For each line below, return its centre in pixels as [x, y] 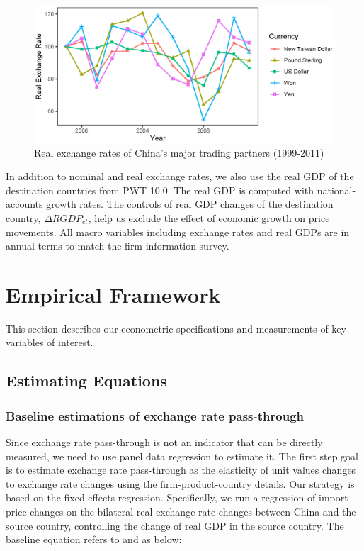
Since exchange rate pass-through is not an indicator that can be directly [164, 442]
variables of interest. [50, 342]
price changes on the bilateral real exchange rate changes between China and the [181, 511]
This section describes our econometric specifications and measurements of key [176, 328]
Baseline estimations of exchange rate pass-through [155, 415]
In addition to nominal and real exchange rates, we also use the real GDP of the [180, 176]
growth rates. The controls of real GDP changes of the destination [190, 204]
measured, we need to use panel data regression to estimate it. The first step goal [182, 456]
